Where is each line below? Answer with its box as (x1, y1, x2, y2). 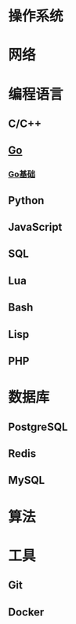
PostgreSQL (8, 420, 68, 433)
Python (8, 194, 45, 207)
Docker (8, 605, 45, 618)
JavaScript (8, 221, 63, 234)
